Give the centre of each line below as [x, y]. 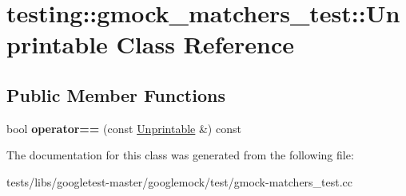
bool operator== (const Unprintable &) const [124, 128]
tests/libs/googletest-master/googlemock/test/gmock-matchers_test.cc [180, 181]
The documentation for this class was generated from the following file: [180, 155]
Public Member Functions [116, 94]
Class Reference [205, 44]
